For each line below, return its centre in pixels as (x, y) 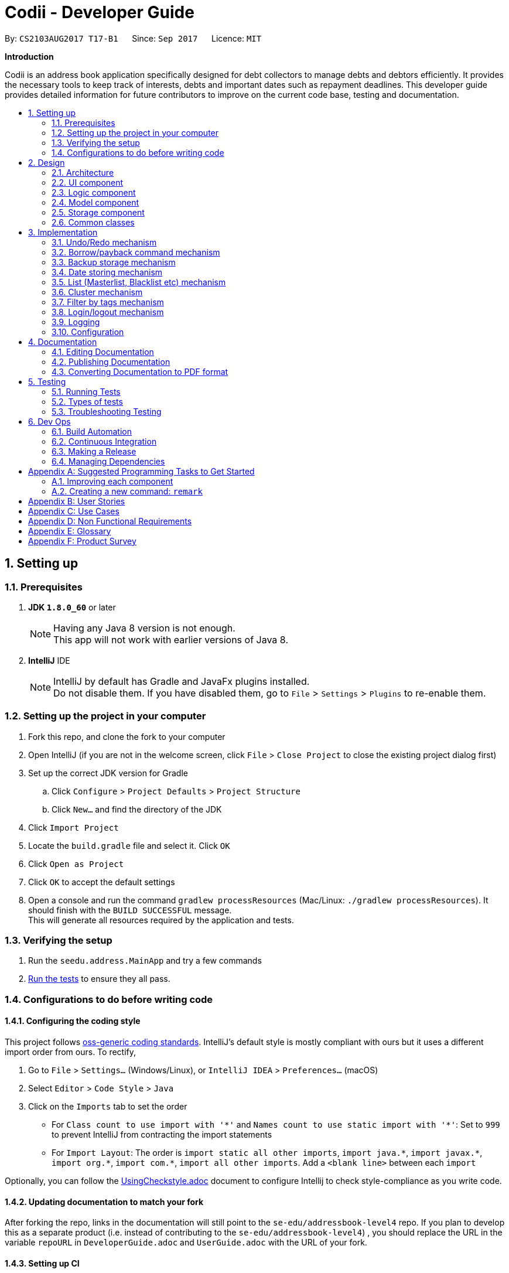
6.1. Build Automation (92, 431)
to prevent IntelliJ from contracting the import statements (162, 1135)
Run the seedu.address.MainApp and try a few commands (145, 961)
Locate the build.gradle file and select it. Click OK (129, 845)
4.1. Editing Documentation (103, 351)
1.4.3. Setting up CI (42, 1263)
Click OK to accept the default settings (102, 882)
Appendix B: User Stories (77, 501)
